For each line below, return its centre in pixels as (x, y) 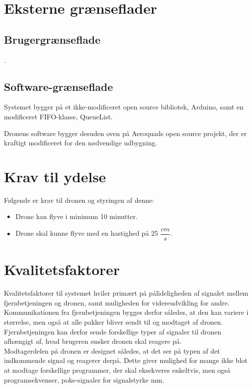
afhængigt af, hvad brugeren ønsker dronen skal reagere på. (93, 341)
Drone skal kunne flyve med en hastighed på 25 (87, 233)
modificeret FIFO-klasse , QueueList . (58, 116)
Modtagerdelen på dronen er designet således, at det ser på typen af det (112, 350)
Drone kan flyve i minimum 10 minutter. (76, 216)
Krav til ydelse (55, 176)
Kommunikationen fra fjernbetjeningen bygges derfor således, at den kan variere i (126, 312)
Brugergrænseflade (52, 39)
